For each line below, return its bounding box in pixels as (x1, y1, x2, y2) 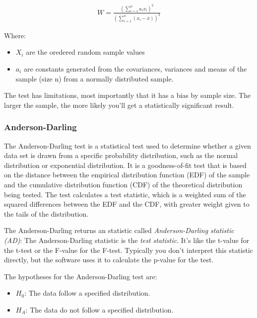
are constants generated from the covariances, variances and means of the (24, 63, 247, 74)
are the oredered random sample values (26, 47, 145, 57)
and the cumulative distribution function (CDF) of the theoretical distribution (4, 179, 243, 189)
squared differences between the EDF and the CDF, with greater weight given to (4, 199, 250, 209)
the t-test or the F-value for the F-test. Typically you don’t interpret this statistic (4, 244, 253, 255)
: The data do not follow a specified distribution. (25, 304, 174, 315)
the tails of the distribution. (4, 208, 89, 219)
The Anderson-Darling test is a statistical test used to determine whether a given (4, 140, 251, 151)
